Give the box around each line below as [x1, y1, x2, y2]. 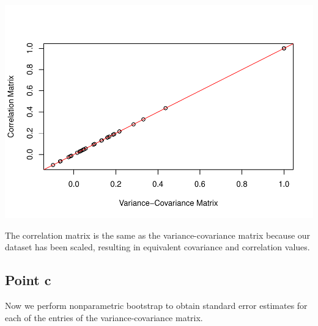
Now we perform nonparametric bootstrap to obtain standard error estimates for [5, 299, 308, 311]
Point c [5, 270, 51, 289]
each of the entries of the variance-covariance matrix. [5, 311, 203, 324]
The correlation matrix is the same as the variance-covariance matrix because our [5, 228, 311, 241]
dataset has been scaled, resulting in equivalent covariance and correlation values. [5, 241, 310, 253]
